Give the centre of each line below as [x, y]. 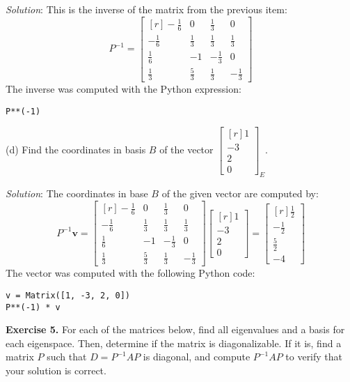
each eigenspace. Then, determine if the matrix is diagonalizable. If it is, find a [174, 343]
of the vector [186, 150]
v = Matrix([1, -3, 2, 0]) [68, 295]
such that [67, 357]
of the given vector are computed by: [240, 193]
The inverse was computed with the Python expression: [124, 89]
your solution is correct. [56, 370]
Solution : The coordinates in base [77, 193]
